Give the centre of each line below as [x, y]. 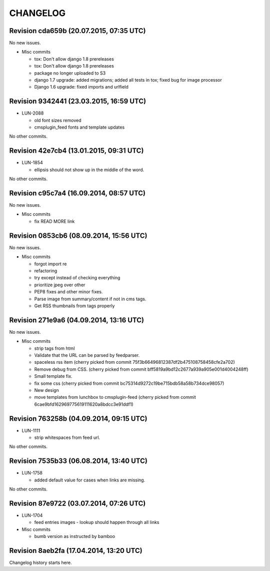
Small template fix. [53, 376]
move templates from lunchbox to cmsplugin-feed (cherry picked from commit [115, 397]
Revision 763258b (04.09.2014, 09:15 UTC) [78, 419]
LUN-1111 [31, 430]
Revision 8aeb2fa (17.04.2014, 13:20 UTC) [76, 550]
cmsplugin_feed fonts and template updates [79, 127]
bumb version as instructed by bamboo [74, 536]
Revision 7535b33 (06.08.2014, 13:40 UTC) [78, 461]
